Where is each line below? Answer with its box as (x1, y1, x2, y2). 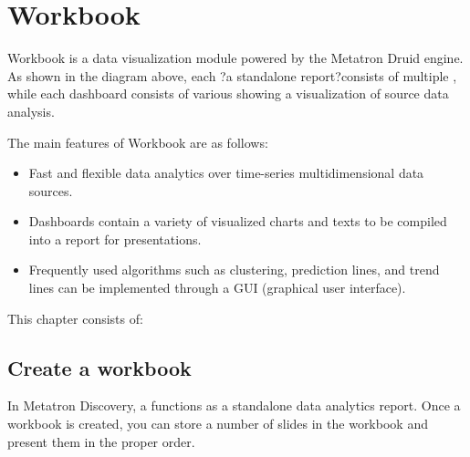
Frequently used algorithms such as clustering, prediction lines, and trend (28, 260, 440, 279)
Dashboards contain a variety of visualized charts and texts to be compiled (28, 212, 447, 231)
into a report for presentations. (28, 229, 202, 248)
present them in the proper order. (7, 431, 195, 451)
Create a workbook (7, 353, 192, 381)
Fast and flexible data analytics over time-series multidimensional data (28, 163, 424, 182)
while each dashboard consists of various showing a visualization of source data (7, 84, 449, 103)
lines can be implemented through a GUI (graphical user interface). (28, 278, 406, 297)
